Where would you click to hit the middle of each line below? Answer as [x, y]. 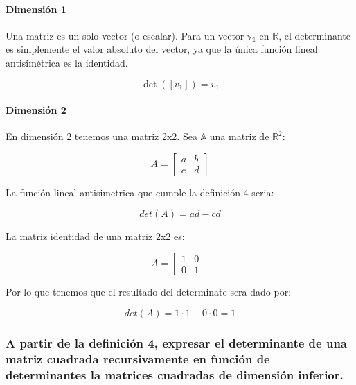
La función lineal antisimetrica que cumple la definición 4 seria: [140, 192]
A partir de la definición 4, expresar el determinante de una [177, 342]
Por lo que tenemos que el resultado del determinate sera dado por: [149, 292]
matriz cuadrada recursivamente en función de [138, 358]
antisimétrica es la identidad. [67, 62]
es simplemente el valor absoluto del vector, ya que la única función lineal [162, 49]
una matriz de [239, 136]
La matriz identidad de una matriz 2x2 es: [95, 236]
